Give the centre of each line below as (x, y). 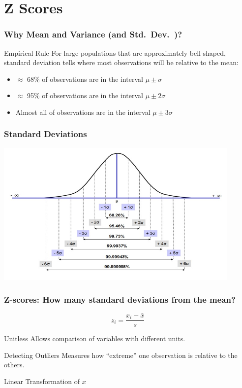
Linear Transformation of (42, 381)
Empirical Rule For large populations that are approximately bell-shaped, (115, 53)
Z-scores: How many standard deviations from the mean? (120, 299)
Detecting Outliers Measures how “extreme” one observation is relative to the (121, 355)
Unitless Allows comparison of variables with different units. (95, 338)
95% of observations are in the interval (85, 95)
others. (14, 365)
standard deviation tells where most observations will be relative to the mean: (121, 62)
